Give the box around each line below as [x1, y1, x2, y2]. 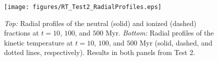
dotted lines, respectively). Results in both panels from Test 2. [4, 47, 195, 57]
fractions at [4, 27, 39, 38]
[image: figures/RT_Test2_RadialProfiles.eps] [4, 3, 161, 10]
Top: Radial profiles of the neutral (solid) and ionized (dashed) [4, 17, 196, 28]
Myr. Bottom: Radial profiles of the [105, 27, 214, 38]
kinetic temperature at [4, 37, 73, 47]
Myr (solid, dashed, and [139, 37, 212, 47]
